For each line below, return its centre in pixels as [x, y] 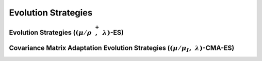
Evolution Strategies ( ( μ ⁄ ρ [50, 32]
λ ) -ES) [113, 32]
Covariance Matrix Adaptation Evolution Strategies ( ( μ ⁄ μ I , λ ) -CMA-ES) [122, 48]
